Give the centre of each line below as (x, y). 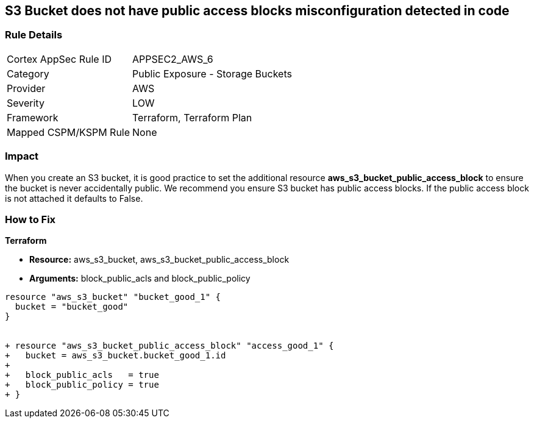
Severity (26, 103)
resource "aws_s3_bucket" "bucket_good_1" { (113, 297)
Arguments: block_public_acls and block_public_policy (140, 279)
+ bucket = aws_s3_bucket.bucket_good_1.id (116, 356)
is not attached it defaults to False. (74, 198)
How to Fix (30, 219)
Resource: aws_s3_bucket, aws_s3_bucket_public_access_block (159, 260)
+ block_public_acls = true (82, 375)
